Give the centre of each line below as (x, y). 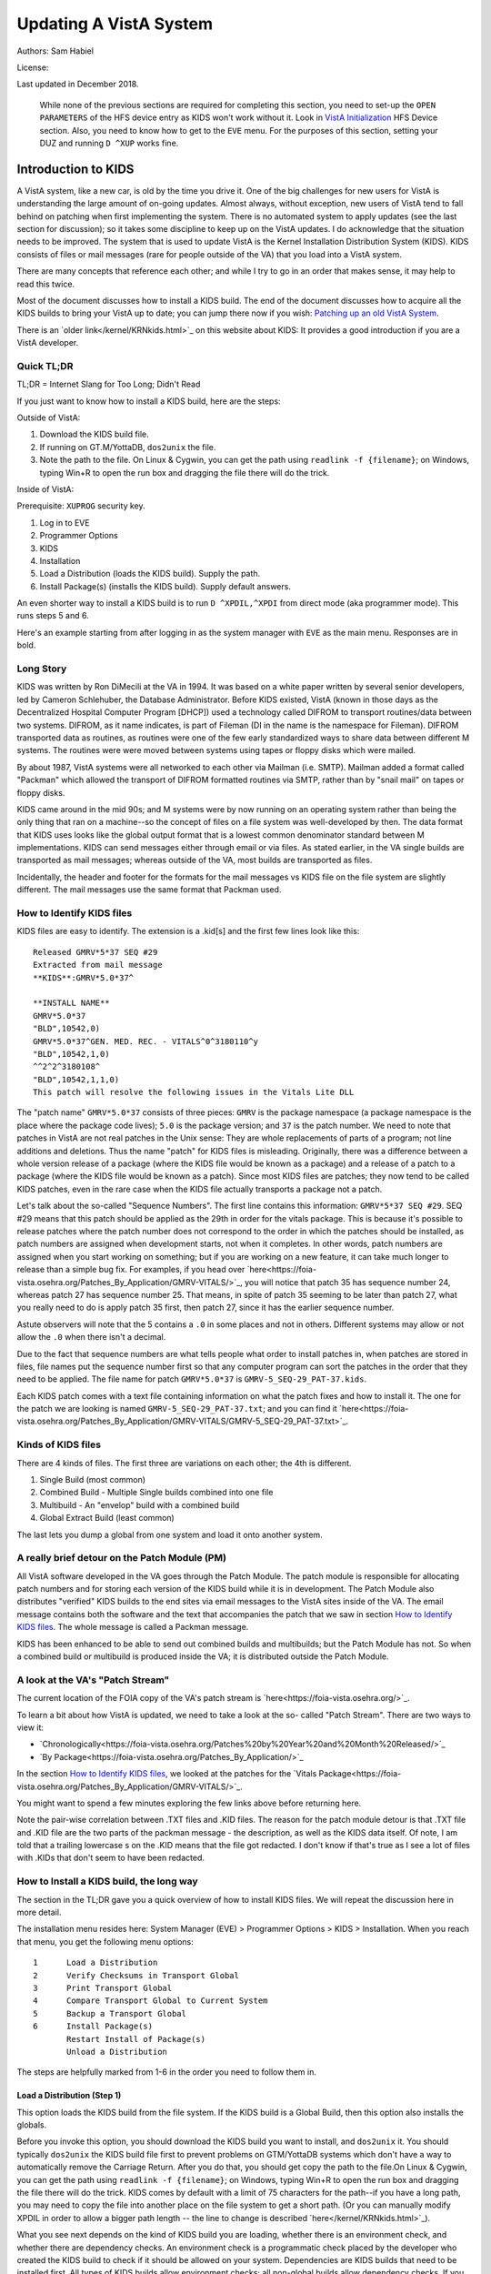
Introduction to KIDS (75, 169)
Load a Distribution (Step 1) (69, 2096)
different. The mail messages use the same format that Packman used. (149, 890)
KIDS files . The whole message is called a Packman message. (133, 1627)
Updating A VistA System (115, 24)
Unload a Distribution (117, 2052)
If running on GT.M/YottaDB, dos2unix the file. (128, 447)
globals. (32, 2125)
